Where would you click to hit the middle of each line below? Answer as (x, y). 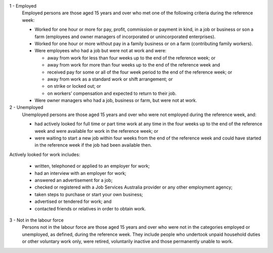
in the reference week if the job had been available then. (93, 145)
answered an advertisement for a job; (74, 180)
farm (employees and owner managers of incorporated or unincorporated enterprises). (125, 37)
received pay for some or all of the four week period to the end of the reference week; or (140, 72)
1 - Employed (23, 6)
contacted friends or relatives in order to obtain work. (90, 208)
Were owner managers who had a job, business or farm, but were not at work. (116, 100)
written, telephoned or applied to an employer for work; (92, 166)
